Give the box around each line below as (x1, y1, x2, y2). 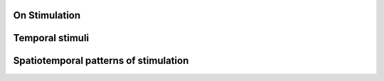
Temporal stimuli (13, 32, 90, 44)
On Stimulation (13, 9, 81, 21)
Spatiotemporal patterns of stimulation (13, 55, 189, 67)
